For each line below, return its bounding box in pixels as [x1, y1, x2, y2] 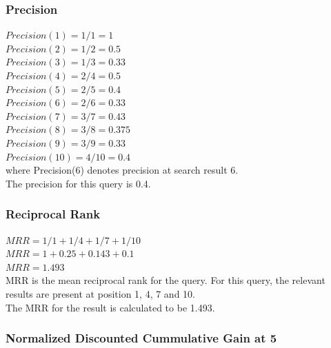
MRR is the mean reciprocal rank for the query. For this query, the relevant [6, 273, 325, 287]
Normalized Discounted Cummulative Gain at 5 [6, 329, 277, 347]
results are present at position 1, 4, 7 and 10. [6, 286, 195, 300]
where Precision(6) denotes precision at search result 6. [6, 163, 239, 177]
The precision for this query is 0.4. [6, 176, 151, 190]
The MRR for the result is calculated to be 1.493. [6, 300, 215, 314]
